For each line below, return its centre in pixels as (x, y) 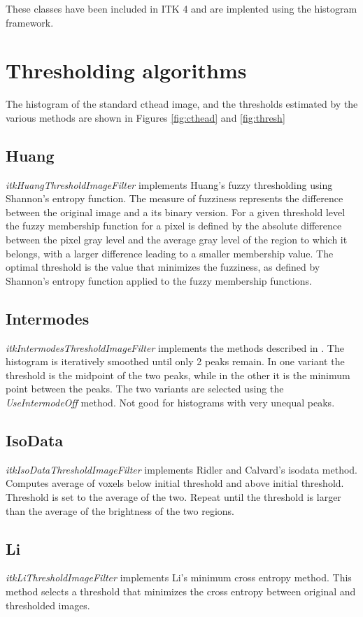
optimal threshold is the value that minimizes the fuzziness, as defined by (163, 267)
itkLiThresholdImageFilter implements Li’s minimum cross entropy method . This (179, 577)
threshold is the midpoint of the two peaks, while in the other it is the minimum (178, 375)
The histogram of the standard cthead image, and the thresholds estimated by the (182, 104)
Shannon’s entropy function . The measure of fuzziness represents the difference (175, 198)
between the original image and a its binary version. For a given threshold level (176, 212)
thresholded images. (48, 605)
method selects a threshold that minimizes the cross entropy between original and (181, 591)
